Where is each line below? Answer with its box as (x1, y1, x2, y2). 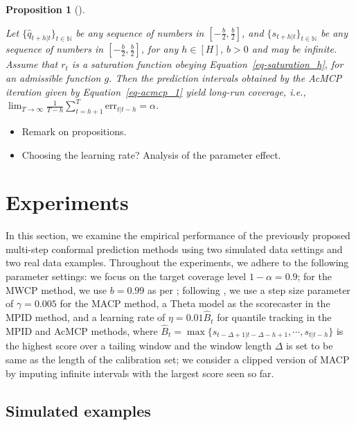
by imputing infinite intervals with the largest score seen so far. (6, 365, 274, 380)
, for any (141, 42, 179, 56)
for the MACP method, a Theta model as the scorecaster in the (60, 296, 330, 311)
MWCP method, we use (6, 282, 107, 297)
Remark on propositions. (21, 123, 127, 138)
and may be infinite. (251, 42, 337, 56)
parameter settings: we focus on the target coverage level (6, 269, 247, 284)
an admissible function (6, 70, 101, 85)
